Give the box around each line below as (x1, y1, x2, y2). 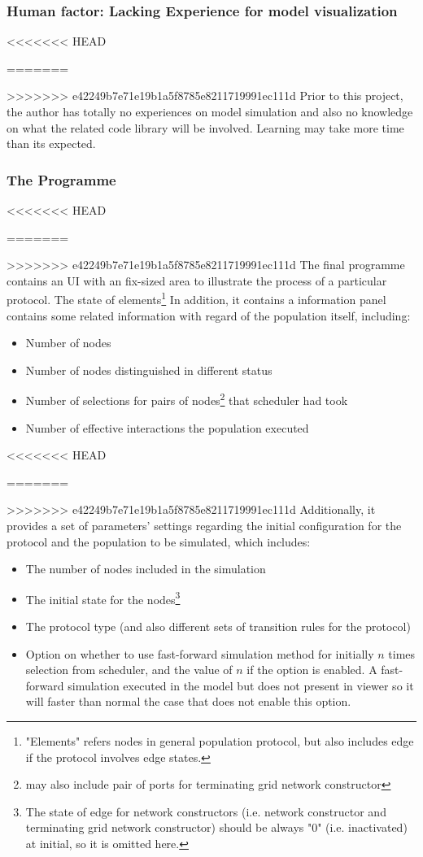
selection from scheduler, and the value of (25, 661, 233, 678)
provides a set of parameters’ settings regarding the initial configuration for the (7, 517, 402, 534)
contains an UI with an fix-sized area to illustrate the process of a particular (7, 272, 387, 289)
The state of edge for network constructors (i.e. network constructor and (25, 803, 386, 820)
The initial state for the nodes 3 (25, 588, 181, 607)
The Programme (7, 169, 116, 189)
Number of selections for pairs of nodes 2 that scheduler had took (25, 389, 348, 409)
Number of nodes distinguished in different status (25, 361, 273, 378)
